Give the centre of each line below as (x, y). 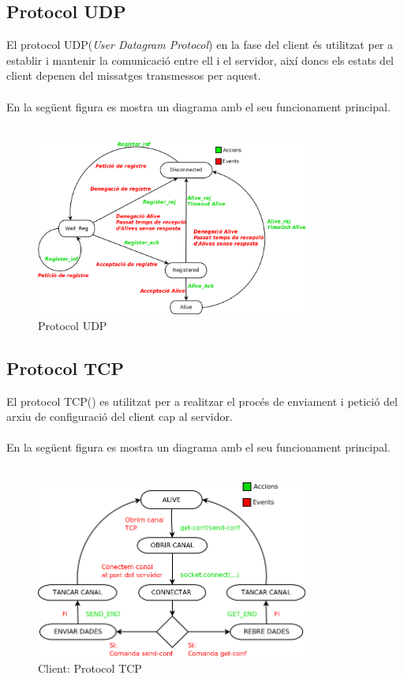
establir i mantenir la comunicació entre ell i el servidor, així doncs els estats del (200, 60)
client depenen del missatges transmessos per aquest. (134, 75)
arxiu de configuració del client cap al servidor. (120, 416)
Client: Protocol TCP (90, 668)
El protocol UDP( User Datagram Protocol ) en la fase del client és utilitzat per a (200, 45)
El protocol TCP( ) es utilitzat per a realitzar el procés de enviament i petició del (202, 401)
